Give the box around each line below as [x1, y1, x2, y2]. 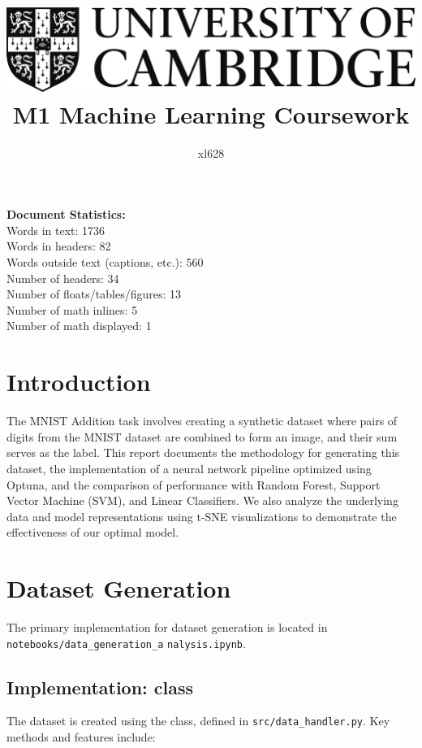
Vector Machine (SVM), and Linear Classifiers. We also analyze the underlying [6, 492, 398, 509]
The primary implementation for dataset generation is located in [6, 619, 328, 635]
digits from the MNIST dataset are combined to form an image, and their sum [6, 428, 398, 445]
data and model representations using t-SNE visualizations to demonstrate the [6, 507, 397, 524]
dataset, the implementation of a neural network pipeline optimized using [6, 459, 372, 476]
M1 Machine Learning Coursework [12, 97, 410, 130]
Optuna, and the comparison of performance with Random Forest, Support [6, 476, 381, 493]
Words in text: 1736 [6, 221, 105, 238]
